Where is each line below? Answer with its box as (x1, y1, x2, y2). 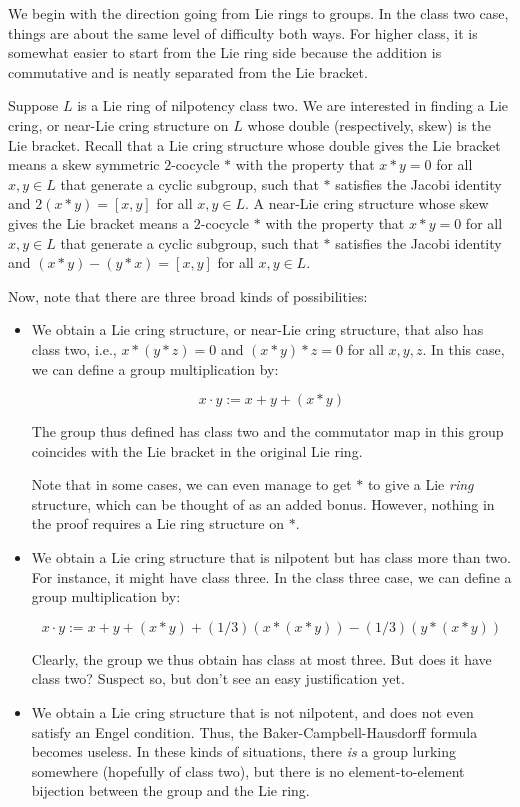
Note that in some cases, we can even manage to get (31, 474, 352, 495)
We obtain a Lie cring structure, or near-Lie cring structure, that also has (31, 319, 484, 340)
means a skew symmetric (8, 154, 160, 175)
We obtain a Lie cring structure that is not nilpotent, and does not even (31, 702, 474, 723)
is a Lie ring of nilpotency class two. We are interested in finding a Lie (77, 95, 509, 116)
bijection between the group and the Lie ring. (31, 780, 310, 801)
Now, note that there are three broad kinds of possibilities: (8, 285, 368, 306)
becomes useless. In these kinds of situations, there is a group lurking (31, 741, 456, 762)
